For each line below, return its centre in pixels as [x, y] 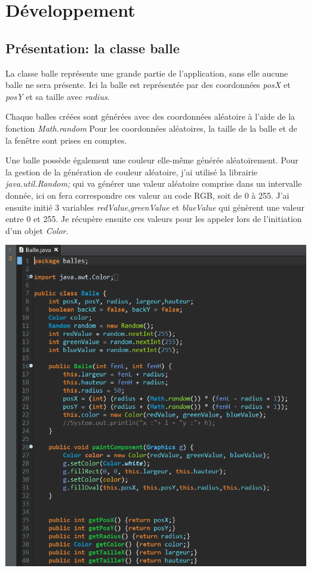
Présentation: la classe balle [93, 48]
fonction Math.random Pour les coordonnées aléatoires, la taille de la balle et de [151, 128]
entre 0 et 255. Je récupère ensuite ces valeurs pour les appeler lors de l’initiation [154, 219]
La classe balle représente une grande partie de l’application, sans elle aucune [147, 73]
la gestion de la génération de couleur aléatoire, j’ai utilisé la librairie [132, 171]
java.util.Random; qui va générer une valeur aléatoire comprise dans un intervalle [154, 183]
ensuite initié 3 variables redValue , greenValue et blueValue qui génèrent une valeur [155, 207]
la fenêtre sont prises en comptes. [66, 140]
